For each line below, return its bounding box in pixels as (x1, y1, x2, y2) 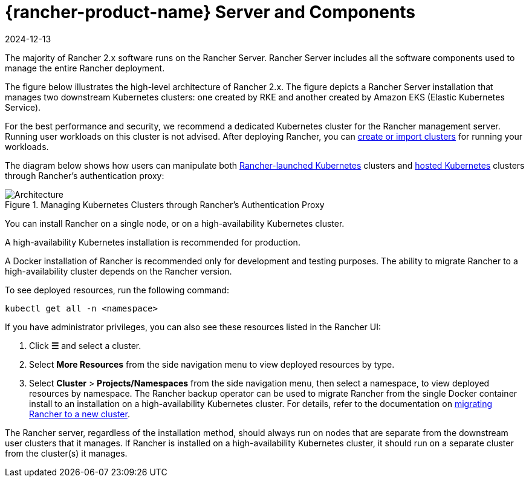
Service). (5, 102, 41, 112)
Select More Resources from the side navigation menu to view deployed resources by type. (29, 359, 395, 370)
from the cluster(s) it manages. (5, 448, 128, 458)
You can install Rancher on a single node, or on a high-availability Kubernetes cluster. (5, 218, 345, 229)
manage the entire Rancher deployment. (5, 62, 165, 73)
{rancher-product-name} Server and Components (5, 2, 416, 22)
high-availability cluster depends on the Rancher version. (5, 265, 232, 276)
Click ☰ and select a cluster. (29, 340, 141, 351)
